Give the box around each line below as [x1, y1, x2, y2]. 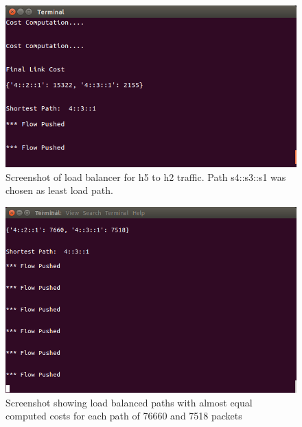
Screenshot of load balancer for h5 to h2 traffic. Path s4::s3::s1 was [5, 169, 286, 184]
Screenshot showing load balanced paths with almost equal [5, 395, 253, 409]
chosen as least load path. [5, 183, 113, 197]
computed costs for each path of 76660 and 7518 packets [5, 408, 242, 423]
